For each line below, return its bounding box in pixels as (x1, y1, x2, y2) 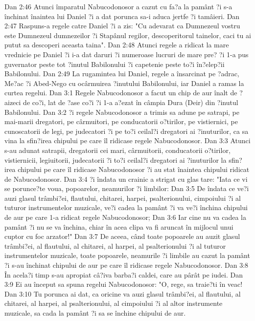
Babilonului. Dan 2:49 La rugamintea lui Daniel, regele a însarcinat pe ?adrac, (4, 68, 239, 79)
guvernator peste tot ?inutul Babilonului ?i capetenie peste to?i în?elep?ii (4, 59, 225, 69)
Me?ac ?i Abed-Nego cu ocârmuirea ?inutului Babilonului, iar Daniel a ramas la (4, 78, 244, 88)
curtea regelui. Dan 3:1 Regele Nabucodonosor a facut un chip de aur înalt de (4, 87, 237, 98)
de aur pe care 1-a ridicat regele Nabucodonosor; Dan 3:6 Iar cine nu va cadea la (4, 212, 246, 222)
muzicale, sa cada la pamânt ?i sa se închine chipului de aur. (4, 308, 186, 318)
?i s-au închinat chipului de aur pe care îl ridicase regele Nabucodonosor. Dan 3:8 (4, 260, 249, 270)
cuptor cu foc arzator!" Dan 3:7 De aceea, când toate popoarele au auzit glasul (4, 231, 240, 241)
